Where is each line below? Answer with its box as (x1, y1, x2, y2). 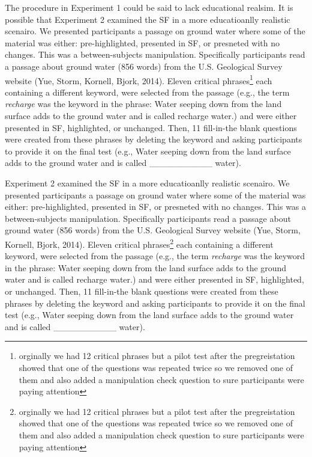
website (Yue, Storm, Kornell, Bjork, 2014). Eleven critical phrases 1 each (5, 72, 272, 87)
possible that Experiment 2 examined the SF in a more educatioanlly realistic (5, 13, 290, 25)
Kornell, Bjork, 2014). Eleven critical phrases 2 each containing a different (5, 236, 274, 250)
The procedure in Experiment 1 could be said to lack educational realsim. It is (5, 1, 293, 13)
